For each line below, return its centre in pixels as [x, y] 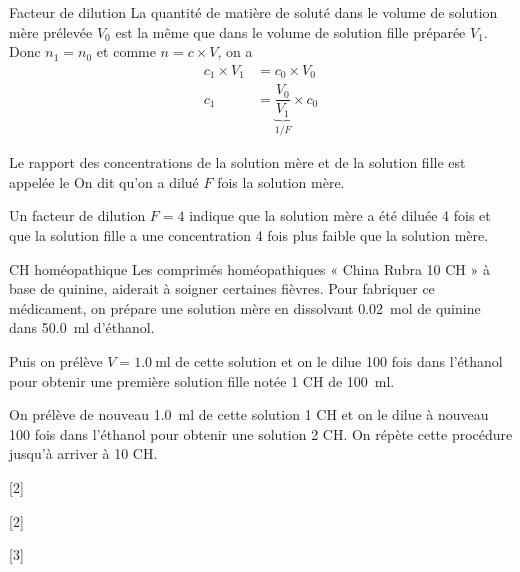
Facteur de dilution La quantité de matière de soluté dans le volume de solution [253, 12]
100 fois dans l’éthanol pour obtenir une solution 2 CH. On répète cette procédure [261, 433]
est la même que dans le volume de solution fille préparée [290, 31]
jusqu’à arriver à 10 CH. [83, 453]
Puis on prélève [56, 361]
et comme [126, 51]
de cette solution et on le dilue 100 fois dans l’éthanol [339, 361]
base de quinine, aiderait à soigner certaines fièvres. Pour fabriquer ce [222, 288]
